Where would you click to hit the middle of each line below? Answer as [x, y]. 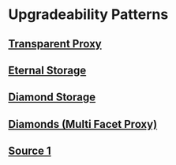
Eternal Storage [47, 70]
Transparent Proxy [55, 44]
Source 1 [30, 151]
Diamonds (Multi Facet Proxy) [83, 124]
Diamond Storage [52, 97]
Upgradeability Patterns [88, 15]
